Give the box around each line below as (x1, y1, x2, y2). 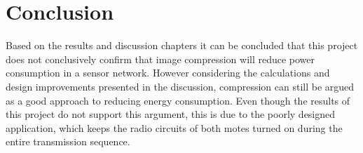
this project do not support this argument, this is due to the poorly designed (6, 107, 336, 121)
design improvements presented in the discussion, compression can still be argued (6, 79, 355, 93)
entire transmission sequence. (6, 134, 130, 149)
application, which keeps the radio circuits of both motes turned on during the (6, 120, 343, 135)
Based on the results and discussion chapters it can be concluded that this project (6, 38, 358, 53)
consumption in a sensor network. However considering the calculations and (6, 65, 330, 80)
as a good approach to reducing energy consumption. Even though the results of (6, 93, 350, 107)
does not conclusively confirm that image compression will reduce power (6, 51, 315, 66)
